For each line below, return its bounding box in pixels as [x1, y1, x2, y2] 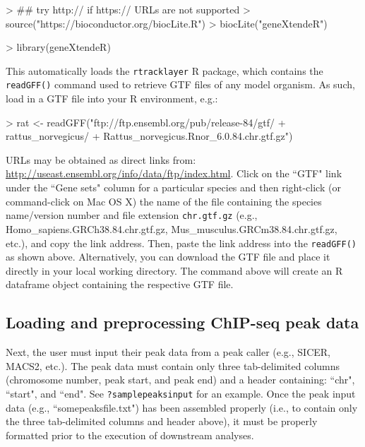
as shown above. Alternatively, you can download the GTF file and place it [6, 249, 330, 264]
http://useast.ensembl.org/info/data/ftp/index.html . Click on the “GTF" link [6, 166, 342, 181]
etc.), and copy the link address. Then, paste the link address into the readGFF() [6, 235, 357, 250]
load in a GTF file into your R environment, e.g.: [6, 91, 218, 106]
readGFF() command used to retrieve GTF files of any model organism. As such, [6, 77, 355, 92]
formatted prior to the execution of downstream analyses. [6, 427, 254, 442]
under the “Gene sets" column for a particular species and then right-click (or [6, 180, 341, 195]
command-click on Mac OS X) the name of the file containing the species [6, 193, 322, 208]
